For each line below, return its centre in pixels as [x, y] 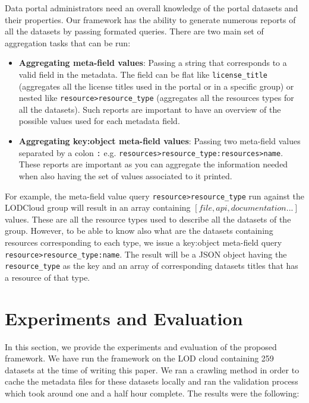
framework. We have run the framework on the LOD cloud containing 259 [139, 358]
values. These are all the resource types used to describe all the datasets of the [148, 219]
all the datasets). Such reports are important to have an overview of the [150, 109]
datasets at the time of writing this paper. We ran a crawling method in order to [152, 369]
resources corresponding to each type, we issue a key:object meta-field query [144, 242]
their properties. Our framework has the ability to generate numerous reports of [150, 19]
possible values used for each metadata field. [99, 121]
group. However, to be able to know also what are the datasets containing [139, 231]
